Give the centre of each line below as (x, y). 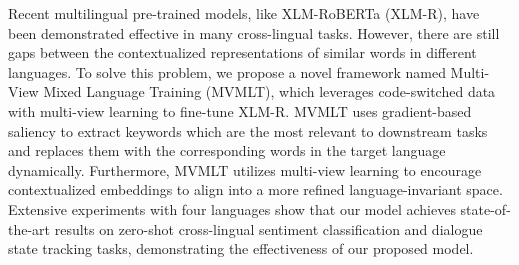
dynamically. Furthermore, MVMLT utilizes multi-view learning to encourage (245, 169)
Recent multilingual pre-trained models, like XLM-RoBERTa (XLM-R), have (244, 13)
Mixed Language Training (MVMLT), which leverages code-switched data (269, 91)
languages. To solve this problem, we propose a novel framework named (227, 71)
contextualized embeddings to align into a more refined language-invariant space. (255, 189)
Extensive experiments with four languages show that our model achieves (232, 208)
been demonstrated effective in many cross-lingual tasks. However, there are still (254, 32)
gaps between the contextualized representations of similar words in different (242, 52)
